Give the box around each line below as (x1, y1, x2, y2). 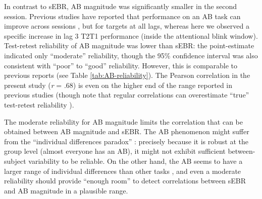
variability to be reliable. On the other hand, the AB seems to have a (28, 155, 243, 166)
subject (4, 155, 26, 166)
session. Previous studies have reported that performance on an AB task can (4, 11, 241, 21)
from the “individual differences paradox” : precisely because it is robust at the (4, 136, 248, 146)
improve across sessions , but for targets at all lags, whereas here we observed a (4, 21, 249, 31)
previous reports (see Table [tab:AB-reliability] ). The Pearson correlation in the (4, 70, 250, 80)
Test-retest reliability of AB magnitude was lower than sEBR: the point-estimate (4, 40, 254, 51)
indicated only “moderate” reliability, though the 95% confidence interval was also (4, 50, 258, 60)
